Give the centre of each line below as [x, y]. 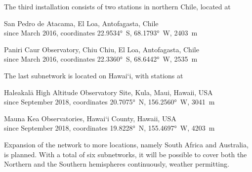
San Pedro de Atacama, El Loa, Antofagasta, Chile [81, 23]
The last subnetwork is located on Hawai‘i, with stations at [94, 75]
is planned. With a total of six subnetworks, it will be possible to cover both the [126, 154]
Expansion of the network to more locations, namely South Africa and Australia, [126, 144]
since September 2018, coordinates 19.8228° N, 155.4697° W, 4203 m [109, 128]
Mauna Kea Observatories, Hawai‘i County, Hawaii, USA [90, 118]
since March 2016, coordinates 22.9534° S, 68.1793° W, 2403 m [101, 33]
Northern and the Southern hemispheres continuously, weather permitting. [117, 164]
